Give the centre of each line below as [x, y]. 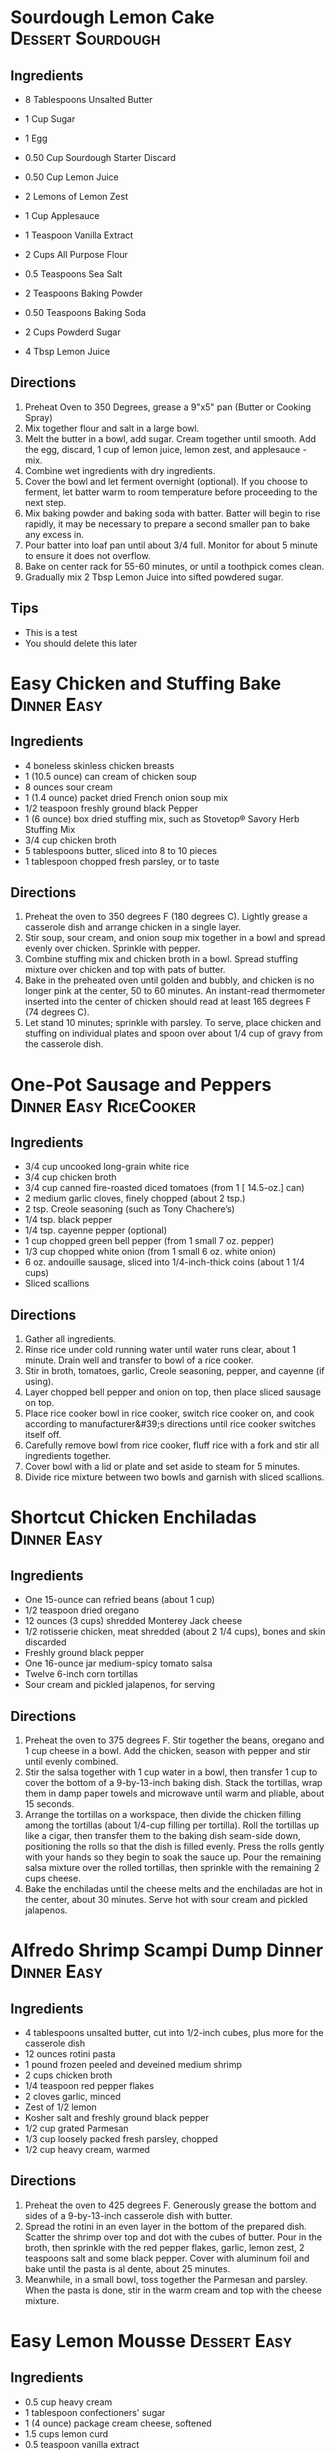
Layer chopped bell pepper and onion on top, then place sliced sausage [173, 1392]
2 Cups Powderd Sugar [73, 332]
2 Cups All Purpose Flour [76, 254]
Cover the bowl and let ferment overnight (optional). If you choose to [166, 481]
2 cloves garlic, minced [73, 2097]
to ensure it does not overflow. [87, 555]
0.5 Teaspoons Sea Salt [73, 274]
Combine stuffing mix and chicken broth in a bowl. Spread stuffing [161, 959]
